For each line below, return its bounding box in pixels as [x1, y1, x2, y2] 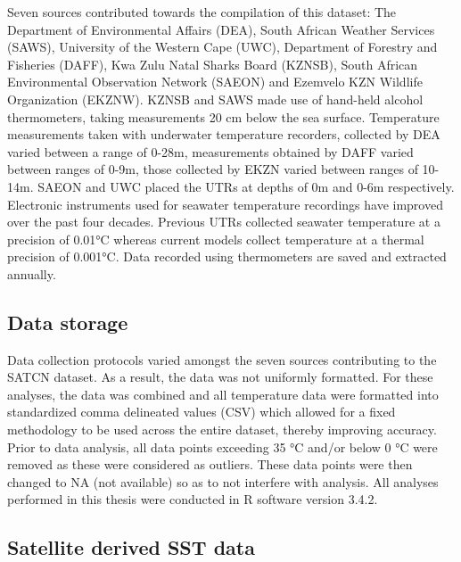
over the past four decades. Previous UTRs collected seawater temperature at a [7, 212, 440, 231]
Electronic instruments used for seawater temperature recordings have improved [7, 194, 443, 213]
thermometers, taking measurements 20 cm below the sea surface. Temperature [7, 107, 440, 126]
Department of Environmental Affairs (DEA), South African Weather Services [7, 20, 435, 38]
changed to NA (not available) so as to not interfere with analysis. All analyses [7, 472, 439, 491]
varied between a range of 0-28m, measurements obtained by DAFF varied [7, 142, 414, 161]
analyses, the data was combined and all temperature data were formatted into [7, 384, 439, 403]
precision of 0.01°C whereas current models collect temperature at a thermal [7, 229, 424, 248]
